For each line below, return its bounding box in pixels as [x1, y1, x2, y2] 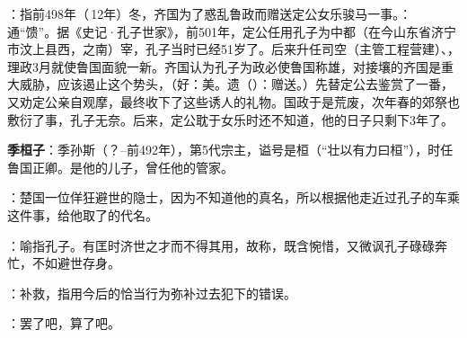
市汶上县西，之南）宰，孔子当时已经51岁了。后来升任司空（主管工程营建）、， [7, 40, 460, 58]
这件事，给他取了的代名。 [7, 205, 158, 224]
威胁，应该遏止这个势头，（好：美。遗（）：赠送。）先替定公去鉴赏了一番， [19, 75, 454, 93]
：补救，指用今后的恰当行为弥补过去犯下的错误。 [7, 283, 296, 302]
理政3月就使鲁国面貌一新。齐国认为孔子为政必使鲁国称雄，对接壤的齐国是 [7, 57, 441, 76]
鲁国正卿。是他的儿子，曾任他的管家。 [7, 157, 233, 176]
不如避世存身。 [31, 253, 120, 272]
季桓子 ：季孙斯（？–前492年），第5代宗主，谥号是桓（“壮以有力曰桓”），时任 [7, 140, 454, 159]
